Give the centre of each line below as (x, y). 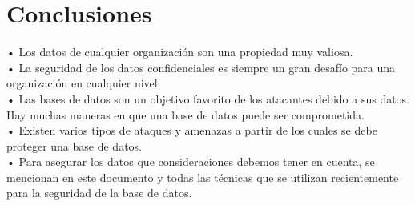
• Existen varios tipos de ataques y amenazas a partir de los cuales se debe (192, 130)
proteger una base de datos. (75, 145)
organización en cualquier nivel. (84, 83)
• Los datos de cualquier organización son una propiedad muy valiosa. (180, 52)
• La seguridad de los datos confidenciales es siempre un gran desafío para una (201, 67)
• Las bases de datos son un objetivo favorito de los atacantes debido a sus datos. (208, 98)
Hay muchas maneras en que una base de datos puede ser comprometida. (185, 114)
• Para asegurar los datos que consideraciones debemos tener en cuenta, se (191, 162)
